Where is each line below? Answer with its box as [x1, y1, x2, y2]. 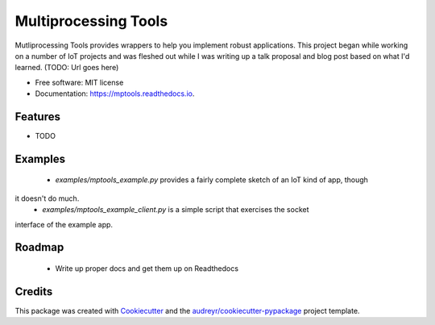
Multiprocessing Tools [14, 12, 168, 30]
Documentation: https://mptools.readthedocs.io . [35, 89, 195, 98]
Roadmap [14, 240, 64, 254]
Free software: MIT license [35, 77, 124, 87]
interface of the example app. [14, 219, 113, 229]
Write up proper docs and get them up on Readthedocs [55, 264, 239, 273]
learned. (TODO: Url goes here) [14, 63, 119, 73]
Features [14, 110, 60, 123]
